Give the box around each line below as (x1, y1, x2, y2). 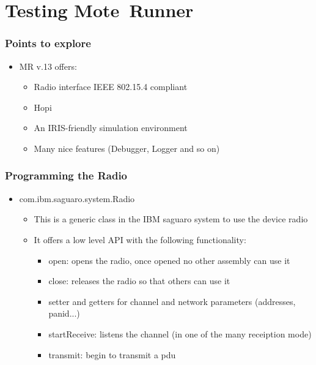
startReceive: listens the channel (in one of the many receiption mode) (48, 327, 312, 340)
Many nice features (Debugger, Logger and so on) (34, 141, 220, 154)
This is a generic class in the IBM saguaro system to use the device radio (34, 213, 308, 225)
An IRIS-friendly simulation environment (34, 121, 188, 134)
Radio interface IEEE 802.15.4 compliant (34, 80, 188, 93)
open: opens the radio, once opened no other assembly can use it (48, 254, 290, 266)
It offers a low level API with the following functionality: (34, 233, 246, 246)
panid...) (48, 307, 80, 320)
